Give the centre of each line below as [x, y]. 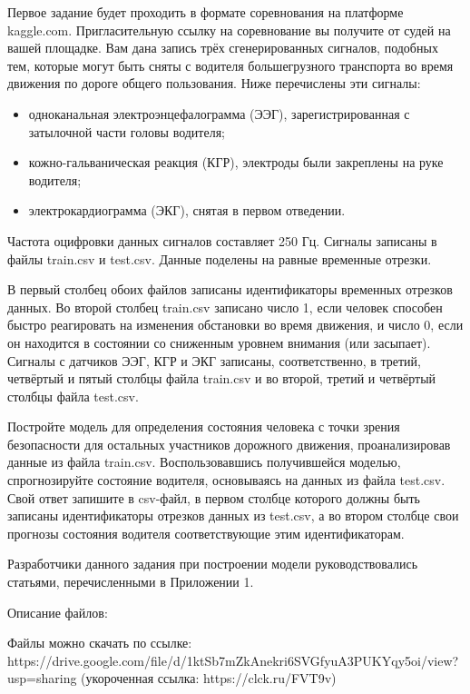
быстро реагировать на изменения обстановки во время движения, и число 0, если [235, 325]
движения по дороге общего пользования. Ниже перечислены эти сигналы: [214, 83]
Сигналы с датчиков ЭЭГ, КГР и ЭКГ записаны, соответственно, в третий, [214, 360]
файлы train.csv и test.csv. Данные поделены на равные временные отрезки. [220, 258]
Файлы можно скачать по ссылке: [100, 643]
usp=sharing [42, 678]
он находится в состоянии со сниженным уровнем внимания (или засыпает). [219, 342]
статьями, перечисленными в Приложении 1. [131, 582]
